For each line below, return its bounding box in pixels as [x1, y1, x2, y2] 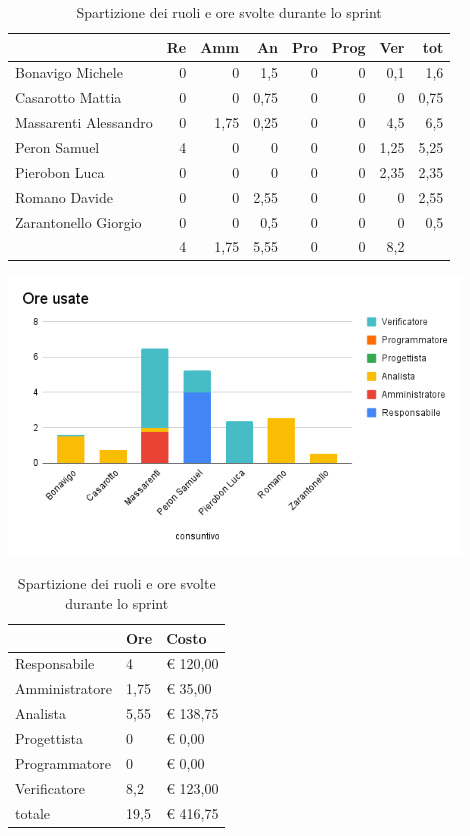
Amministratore [15, 678, 112, 699]
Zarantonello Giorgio [15, 211, 142, 232]
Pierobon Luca [15, 161, 105, 182]
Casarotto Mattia [15, 87, 122, 108]
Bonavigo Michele [15, 62, 123, 83]
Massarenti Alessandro [15, 112, 153, 133]
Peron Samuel [15, 136, 100, 157]
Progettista [15, 728, 83, 749]
